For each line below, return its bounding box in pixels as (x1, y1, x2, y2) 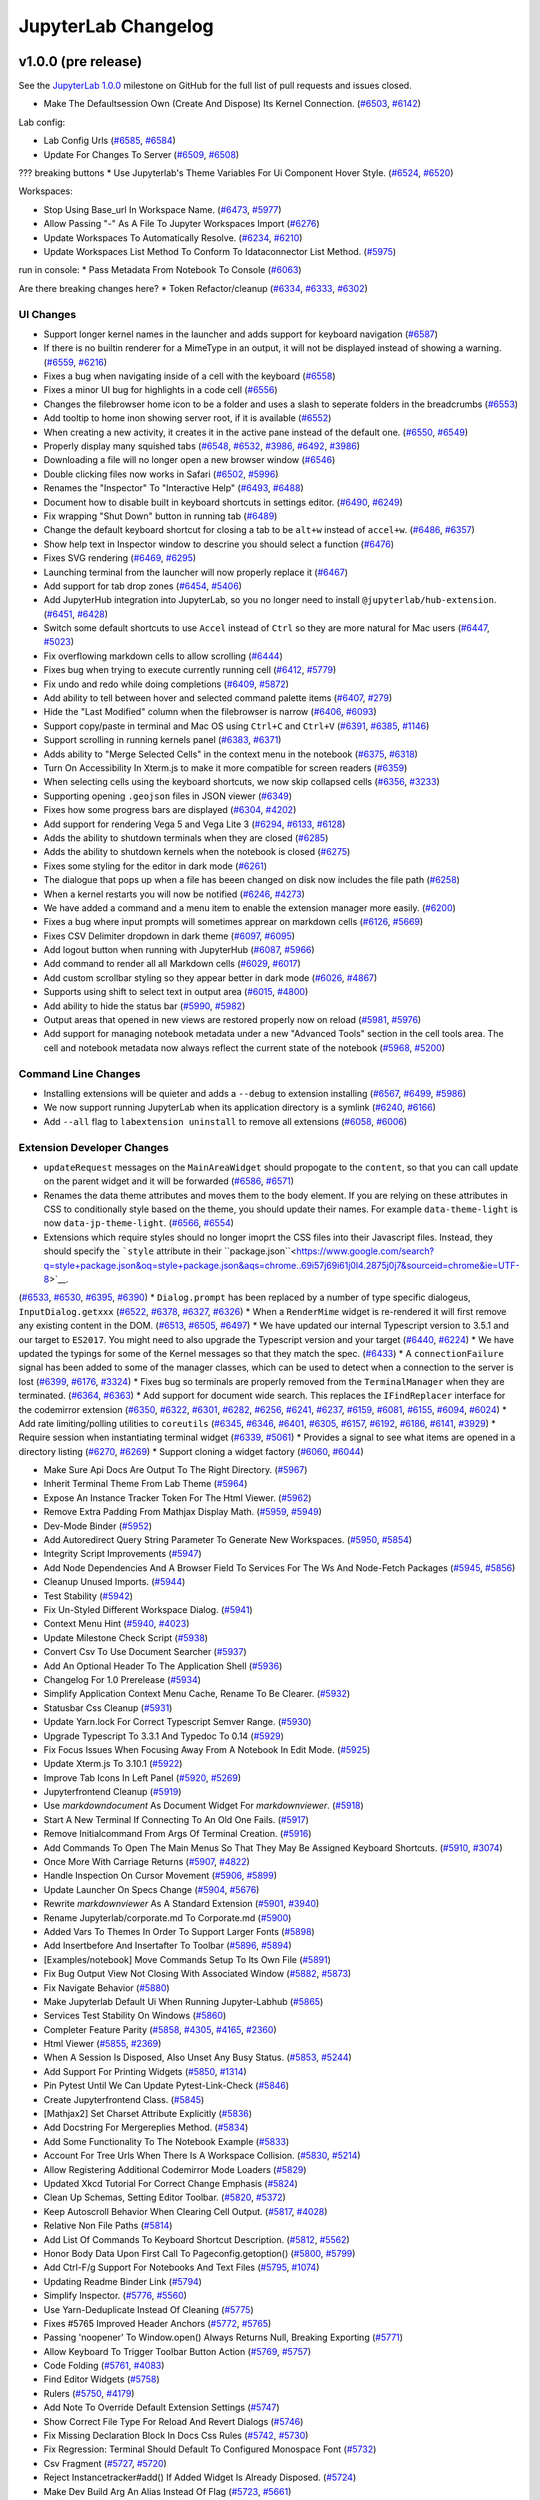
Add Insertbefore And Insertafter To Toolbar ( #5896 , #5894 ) (43, 1940, 292, 1952)
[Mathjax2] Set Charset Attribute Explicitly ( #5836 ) (43, 2108, 253, 2120)
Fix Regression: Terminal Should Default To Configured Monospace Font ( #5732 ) (43, 2443, 377, 2455)
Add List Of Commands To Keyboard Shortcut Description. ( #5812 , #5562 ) (43, 2233, 350, 2245)
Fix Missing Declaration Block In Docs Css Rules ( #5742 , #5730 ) (43, 2430, 309, 2442)
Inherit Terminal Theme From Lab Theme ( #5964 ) (43, 1478, 248, 1490)
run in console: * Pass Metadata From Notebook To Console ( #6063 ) (18, 264, 302, 276)
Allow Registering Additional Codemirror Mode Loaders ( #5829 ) (43, 2163, 307, 2175)
